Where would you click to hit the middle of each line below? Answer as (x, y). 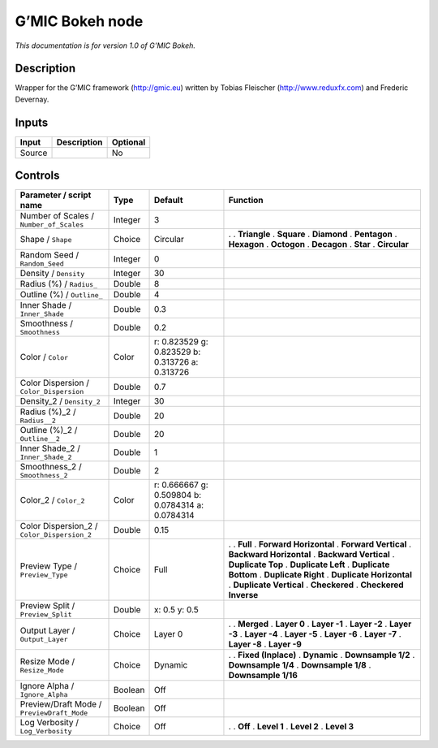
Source (34, 153)
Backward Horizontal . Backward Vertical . (311, 555)
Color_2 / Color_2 (52, 500)
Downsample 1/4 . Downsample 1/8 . (300, 665)
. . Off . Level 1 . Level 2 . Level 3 (291, 726)
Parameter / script (56, 195)
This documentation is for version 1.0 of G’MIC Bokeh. (105, 45)
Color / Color (44, 357)
